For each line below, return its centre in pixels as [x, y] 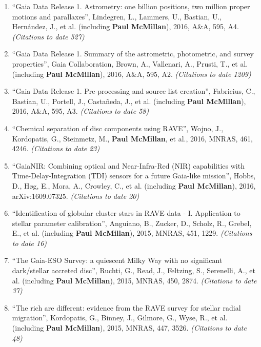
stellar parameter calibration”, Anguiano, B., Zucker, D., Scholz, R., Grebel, [132, 223]
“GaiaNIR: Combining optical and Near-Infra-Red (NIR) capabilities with [128, 165]
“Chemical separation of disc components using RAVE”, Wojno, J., [118, 128]
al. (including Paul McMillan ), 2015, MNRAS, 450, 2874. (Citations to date [134, 280]
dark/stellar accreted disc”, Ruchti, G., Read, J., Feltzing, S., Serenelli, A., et [134, 270]
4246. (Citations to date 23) [56, 148]
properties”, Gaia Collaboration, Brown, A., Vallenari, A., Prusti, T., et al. [130, 63]
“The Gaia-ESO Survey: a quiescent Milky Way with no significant [117, 260]
